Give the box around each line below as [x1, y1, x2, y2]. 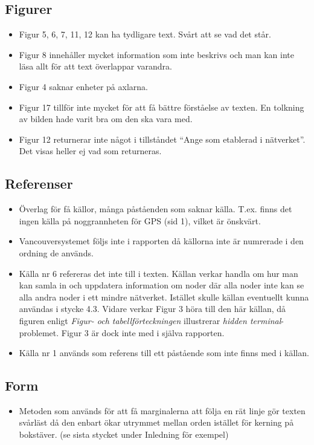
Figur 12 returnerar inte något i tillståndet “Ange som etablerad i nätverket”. [19, 132, 306, 145]
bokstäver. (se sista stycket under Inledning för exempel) [19, 428, 229, 441]
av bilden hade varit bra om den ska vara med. [19, 112, 193, 125]
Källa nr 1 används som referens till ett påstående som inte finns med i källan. [19, 346, 309, 359]
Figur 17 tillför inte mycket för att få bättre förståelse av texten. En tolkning [19, 100, 304, 113]
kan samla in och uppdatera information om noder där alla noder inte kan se [19, 279, 304, 291]
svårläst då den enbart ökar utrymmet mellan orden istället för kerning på [19, 416, 294, 429]
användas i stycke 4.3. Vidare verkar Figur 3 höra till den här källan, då [19, 302, 286, 315]
